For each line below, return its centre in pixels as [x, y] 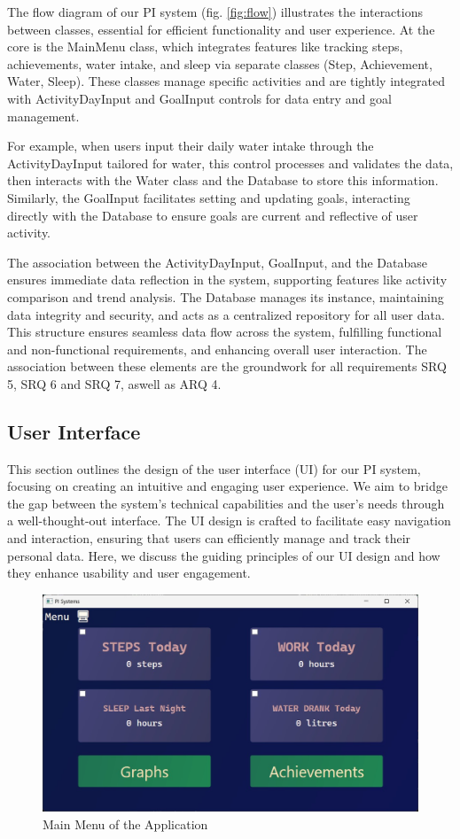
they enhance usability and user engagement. [129, 573]
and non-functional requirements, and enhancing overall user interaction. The [217, 349]
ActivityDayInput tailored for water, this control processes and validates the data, [230, 163]
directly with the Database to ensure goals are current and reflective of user [213, 215]
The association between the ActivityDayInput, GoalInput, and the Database [218, 262]
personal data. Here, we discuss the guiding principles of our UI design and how [224, 555]
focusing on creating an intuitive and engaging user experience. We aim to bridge [227, 486]
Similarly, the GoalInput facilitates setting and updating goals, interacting [209, 197]
